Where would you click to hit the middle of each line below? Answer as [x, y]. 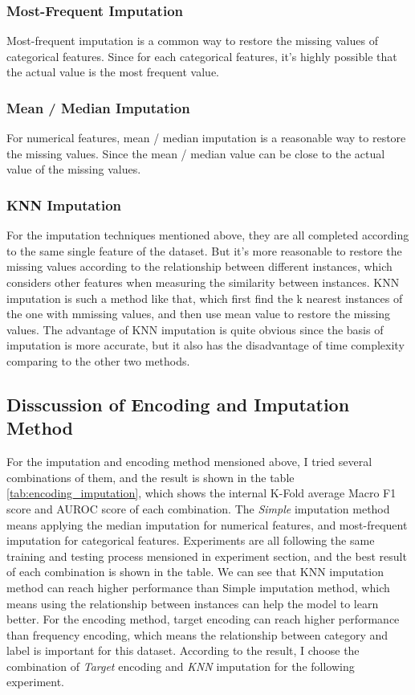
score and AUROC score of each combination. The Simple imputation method [198, 508]
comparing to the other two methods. [98, 360]
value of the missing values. [74, 169]
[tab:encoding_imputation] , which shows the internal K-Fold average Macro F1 [201, 493]
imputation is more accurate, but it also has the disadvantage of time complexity [205, 345]
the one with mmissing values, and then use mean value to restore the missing [199, 314]
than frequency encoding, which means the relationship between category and [197, 634]
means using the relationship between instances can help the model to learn [193, 603]
